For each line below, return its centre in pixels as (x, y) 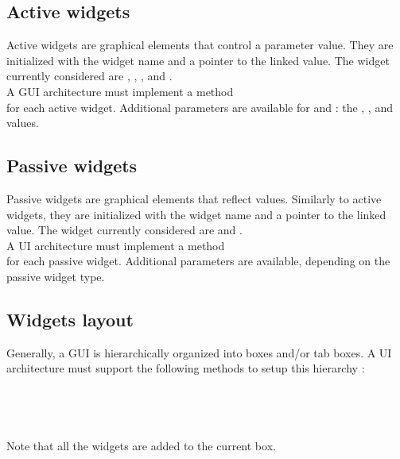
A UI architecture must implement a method (116, 245)
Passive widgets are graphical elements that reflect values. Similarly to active (194, 198)
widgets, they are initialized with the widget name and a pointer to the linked (196, 214)
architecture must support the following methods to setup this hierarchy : (186, 368)
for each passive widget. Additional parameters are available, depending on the (198, 261)
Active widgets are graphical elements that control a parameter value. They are (200, 45)
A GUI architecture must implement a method (120, 91)
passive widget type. (56, 276)
